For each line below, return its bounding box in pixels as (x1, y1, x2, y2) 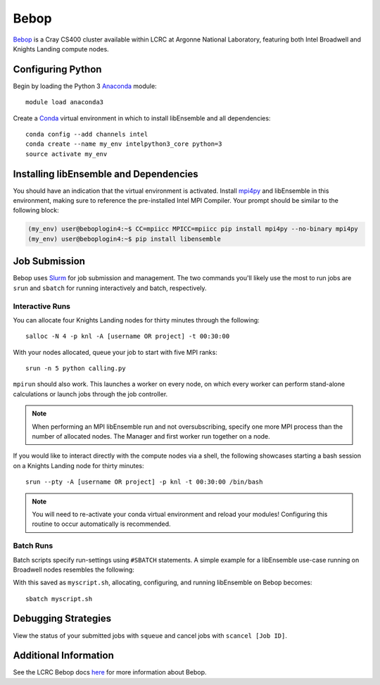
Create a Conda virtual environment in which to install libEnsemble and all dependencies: (13, 113, 271, 122)
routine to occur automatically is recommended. (32, 520, 172, 528)
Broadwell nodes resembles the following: (13, 565, 135, 574)
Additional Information (13, 650, 114, 662)
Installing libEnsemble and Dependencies (13, 168, 198, 180)
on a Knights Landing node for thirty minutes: (13, 461, 144, 470)
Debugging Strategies (13, 612, 112, 624)
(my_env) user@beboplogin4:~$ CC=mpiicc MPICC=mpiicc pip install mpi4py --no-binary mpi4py (27, 225, 358, 233)
